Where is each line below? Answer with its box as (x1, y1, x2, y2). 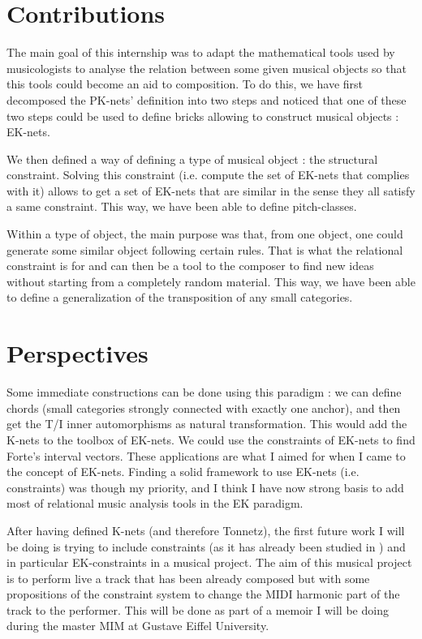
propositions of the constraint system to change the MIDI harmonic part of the (6, 585, 400, 603)
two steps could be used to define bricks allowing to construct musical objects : (6, 107, 399, 124)
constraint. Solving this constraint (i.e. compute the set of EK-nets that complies (6, 166, 410, 183)
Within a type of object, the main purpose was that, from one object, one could (6, 225, 403, 242)
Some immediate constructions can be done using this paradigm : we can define (6, 384, 402, 401)
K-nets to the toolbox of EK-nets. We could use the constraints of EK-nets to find (6, 431, 416, 448)
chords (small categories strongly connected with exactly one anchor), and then (6, 399, 401, 416)
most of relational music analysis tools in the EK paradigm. (6, 495, 304, 512)
